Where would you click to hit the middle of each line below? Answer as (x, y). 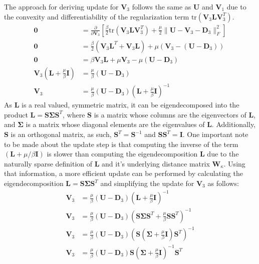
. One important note (215, 134)
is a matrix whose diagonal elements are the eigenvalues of (115, 124)
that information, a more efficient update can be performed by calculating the (123, 173)
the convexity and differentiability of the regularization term (97, 16)
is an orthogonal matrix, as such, (61, 134)
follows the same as (162, 6)
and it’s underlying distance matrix (156, 163)
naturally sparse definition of (48, 163)
